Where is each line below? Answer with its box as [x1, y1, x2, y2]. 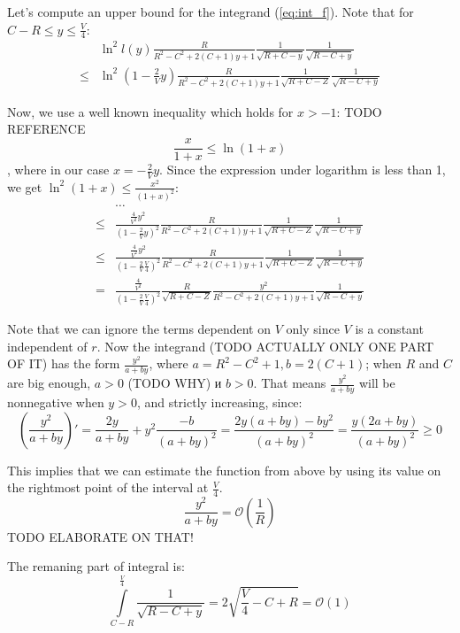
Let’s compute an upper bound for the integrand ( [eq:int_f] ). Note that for [7, 3, 414, 20]
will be [358, 374, 395, 392]
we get [7, 177, 42, 196]
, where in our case [7, 160, 110, 179]
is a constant [355, 320, 424, 338]
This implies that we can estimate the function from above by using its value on [7, 460, 441, 479]
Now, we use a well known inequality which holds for [7, 102, 294, 120]
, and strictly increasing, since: [136, 393, 303, 412]
